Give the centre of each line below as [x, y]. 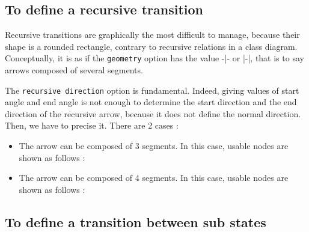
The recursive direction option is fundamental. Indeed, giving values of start [152, 90]
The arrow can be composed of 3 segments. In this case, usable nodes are [154, 146]
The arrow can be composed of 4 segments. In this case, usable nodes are [154, 178]
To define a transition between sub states [136, 221]
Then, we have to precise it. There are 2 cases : [92, 125]
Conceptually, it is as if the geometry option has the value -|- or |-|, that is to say [154, 58]
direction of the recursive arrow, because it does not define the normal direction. [153, 113]
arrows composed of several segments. [74, 70]
